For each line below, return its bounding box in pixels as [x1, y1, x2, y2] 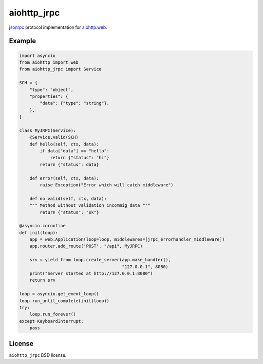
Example [9, 37, 36, 45]
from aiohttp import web [19, 59, 79, 65]
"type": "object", [29, 87, 74, 92]
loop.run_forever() [29, 311, 76, 317]
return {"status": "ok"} [39, 209, 99, 215]
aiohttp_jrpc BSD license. [9, 352, 67, 358]
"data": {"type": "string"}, [39, 100, 110, 106]
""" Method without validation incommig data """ [29, 202, 150, 208]
